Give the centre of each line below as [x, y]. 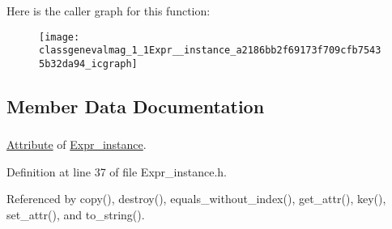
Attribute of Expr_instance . [77, 144]
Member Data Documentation [136, 106]
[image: [60, 37]
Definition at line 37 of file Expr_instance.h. [117, 171]
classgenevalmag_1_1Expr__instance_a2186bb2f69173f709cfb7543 [210, 51]
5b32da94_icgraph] [88, 64]
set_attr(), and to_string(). [76, 215]
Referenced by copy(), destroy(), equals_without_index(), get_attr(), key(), [196, 199]
